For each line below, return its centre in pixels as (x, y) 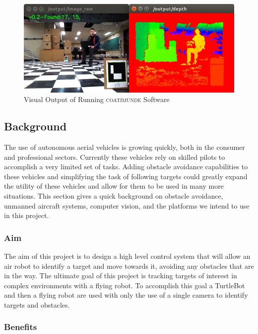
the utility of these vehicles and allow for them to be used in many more (114, 186)
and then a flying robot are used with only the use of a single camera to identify (126, 295)
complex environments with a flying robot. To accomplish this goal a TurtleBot (125, 285)
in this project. (27, 215)
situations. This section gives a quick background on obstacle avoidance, (114, 195)
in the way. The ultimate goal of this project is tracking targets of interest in (121, 276)
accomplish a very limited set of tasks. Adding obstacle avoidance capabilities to (126, 167)
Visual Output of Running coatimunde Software (97, 99)
